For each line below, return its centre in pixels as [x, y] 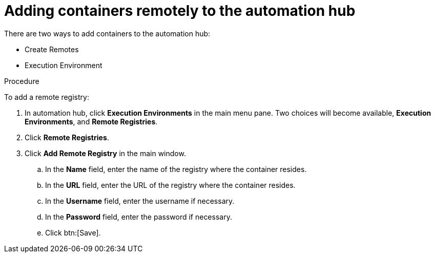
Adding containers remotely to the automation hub [180, 11]
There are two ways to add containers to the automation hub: [107, 33]
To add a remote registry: [47, 97]
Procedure [22, 81]
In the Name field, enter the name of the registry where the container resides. [176, 169]
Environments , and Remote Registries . [91, 121]
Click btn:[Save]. [73, 232]
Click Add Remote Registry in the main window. [105, 153]
